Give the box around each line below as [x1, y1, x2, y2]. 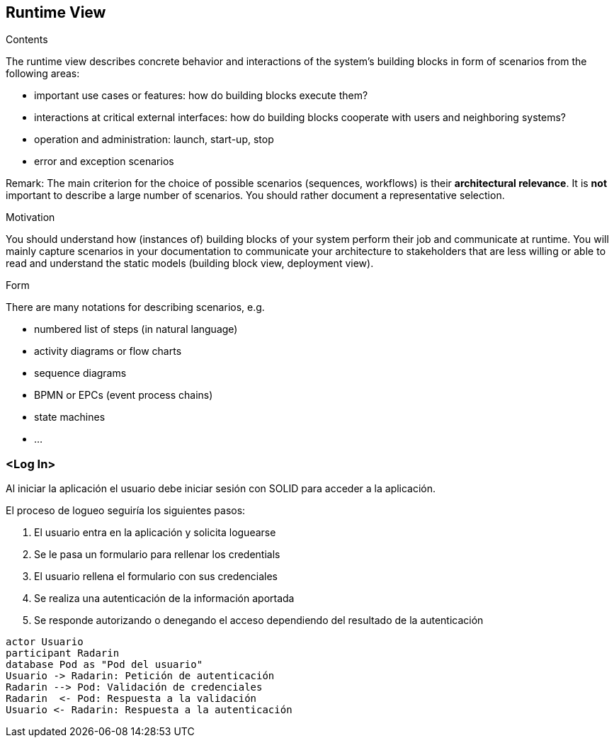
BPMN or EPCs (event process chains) [34, 389, 213, 402]
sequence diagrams [34, 367, 127, 380]
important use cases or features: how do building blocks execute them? [34, 89, 368, 102]
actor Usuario [6, 636, 84, 648]
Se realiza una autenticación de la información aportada [34, 592, 295, 605]
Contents [6, 33, 48, 46]
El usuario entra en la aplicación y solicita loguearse [34, 526, 276, 539]
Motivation [6, 211, 55, 224]
